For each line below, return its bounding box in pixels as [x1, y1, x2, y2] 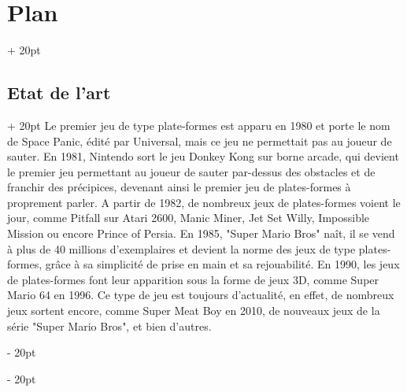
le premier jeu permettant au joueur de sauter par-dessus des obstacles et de [7, 163, 376, 179]
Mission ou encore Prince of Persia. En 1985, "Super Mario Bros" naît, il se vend [7, 225, 395, 242]
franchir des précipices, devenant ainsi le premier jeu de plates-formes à [7, 179, 351, 195]
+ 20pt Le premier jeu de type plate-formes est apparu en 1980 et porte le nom [7, 116, 390, 133]
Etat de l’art [7, 80, 111, 105]
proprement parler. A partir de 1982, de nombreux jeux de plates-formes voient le [7, 194, 401, 210]
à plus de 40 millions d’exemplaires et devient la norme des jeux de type [7, 240, 356, 257]
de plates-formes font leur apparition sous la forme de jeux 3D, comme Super [7, 271, 379, 287]
